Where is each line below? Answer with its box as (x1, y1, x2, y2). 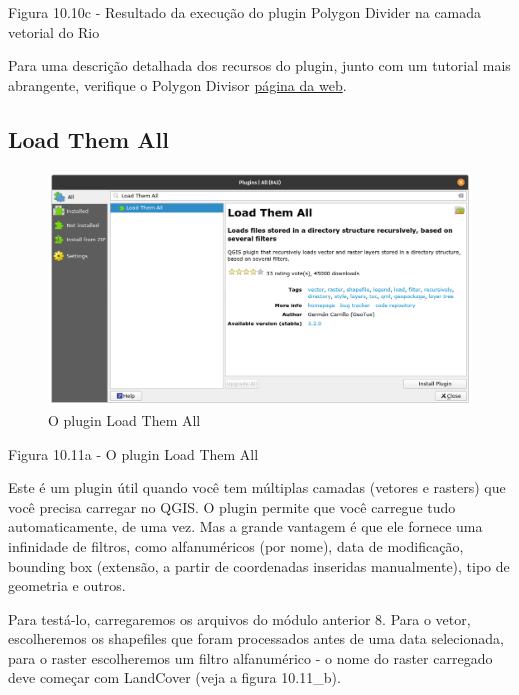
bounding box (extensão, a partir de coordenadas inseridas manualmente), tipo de (8, 555, 510, 576)
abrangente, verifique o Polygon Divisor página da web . (8, 74, 347, 95)
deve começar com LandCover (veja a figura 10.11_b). (8, 667, 341, 688)
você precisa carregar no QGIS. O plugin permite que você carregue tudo (8, 496, 456, 517)
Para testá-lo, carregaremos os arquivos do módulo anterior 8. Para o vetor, (8, 608, 471, 629)
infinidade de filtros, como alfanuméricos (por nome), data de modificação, (8, 535, 464, 556)
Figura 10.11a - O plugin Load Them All (8, 443, 259, 464)
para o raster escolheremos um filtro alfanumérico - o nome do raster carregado (8, 647, 493, 668)
